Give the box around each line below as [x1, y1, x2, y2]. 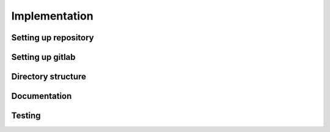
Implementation [11, 9, 94, 23]
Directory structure [11, 71, 87, 82]
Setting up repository [11, 32, 94, 43]
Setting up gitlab [11, 52, 76, 62]
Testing [11, 111, 41, 121]
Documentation [11, 91, 72, 101]
